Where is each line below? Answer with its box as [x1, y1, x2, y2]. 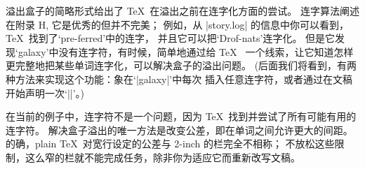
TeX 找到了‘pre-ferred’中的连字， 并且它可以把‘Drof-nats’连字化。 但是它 [6, 31, 336, 45]
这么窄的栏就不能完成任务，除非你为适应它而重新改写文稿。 [25, 149, 300, 164]
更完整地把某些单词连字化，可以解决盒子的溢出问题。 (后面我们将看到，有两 [6, 58, 357, 73]
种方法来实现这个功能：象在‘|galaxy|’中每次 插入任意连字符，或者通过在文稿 [6, 71, 352, 86]
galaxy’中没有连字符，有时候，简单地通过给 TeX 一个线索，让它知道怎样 [18, 44, 354, 59]
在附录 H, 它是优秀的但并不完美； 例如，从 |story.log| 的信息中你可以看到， [6, 17, 349, 31]
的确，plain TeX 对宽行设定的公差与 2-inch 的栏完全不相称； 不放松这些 [6, 136, 335, 151]
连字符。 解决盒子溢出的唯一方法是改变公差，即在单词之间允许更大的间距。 [6, 122, 353, 137]
